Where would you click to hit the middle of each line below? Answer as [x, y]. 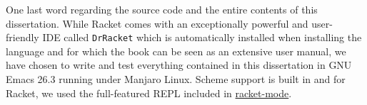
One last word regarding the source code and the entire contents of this [162, 9]
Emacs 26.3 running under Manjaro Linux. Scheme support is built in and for [176, 79]
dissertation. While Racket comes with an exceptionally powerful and [157, 23]
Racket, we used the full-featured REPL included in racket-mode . [149, 93]
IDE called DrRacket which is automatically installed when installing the [202, 37]
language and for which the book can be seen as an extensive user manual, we [176, 51]
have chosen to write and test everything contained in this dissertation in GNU [179, 65]
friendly [22, 37]
